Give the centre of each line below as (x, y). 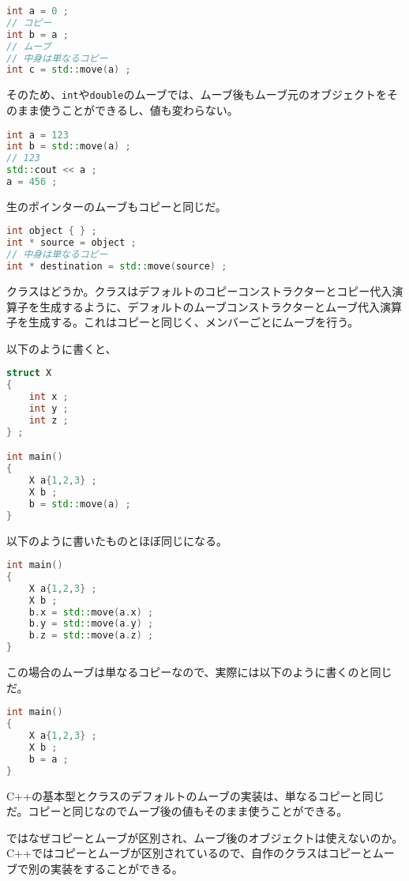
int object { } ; (52, 231)
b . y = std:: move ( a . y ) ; (91, 624)
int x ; (49, 397)
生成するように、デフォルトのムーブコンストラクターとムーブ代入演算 (221, 306)
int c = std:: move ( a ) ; (69, 70)
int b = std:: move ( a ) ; (69, 147)
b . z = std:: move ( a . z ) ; (91, 636)
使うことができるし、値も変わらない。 (139, 109)
